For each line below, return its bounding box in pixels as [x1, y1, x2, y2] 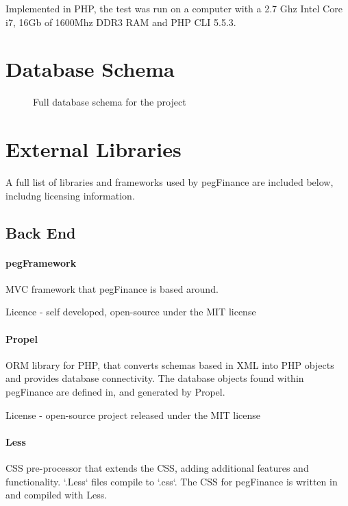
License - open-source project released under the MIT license [5, 407, 260, 422]
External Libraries [5, 135, 182, 163]
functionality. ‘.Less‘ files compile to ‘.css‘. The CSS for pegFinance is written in [5, 474, 338, 488]
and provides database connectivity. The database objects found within [5, 371, 304, 385]
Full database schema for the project [33, 95, 186, 109]
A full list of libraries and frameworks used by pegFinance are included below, [5, 175, 334, 189]
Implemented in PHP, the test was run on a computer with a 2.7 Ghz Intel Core [5, 1, 343, 15]
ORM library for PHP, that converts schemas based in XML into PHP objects [5, 357, 334, 372]
